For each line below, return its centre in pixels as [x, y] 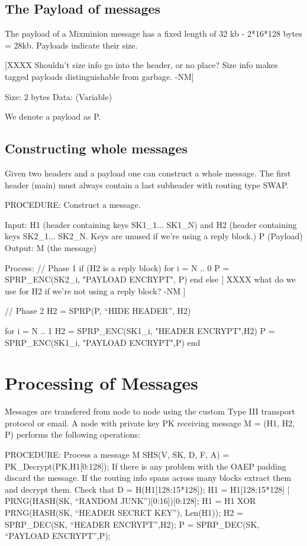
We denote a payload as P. [53, 116]
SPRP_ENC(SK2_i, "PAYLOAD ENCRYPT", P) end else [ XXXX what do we [150, 279]
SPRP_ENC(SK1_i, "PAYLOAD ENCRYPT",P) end [103, 342]
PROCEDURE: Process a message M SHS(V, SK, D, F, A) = [117, 454]
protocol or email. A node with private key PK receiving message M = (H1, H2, [150, 423]
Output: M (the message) [51, 247]
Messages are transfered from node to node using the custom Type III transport [150, 411]
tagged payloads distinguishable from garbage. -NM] [99, 76]
